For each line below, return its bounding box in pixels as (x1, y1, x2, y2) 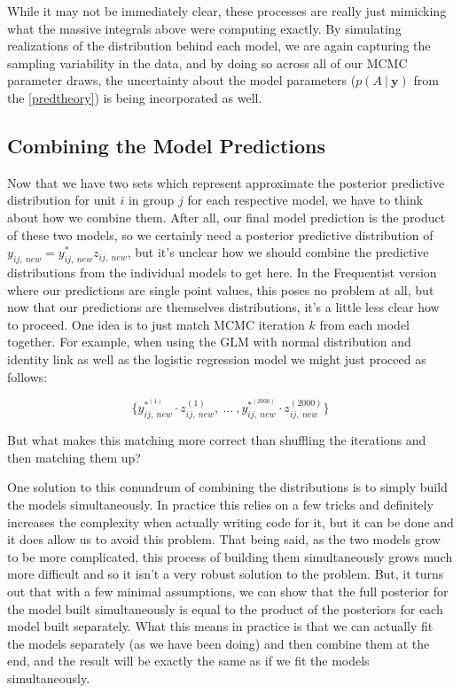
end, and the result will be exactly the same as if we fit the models (7, 651, 370, 670)
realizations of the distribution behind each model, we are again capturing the (7, 36, 431, 55)
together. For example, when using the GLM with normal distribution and (7, 332, 411, 351)
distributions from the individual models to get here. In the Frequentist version (7, 262, 437, 281)
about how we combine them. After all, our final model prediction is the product (7, 207, 446, 226)
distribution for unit (7, 191, 116, 209)
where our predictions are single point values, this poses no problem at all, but (7, 280, 434, 299)
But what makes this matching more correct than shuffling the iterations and (7, 431, 426, 449)
